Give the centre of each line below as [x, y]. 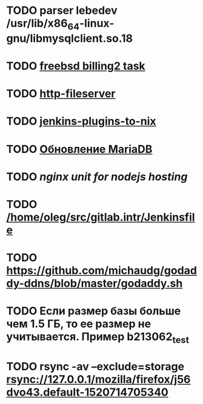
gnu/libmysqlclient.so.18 [70, 38]
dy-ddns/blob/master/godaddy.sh [95, 283]
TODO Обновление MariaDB [79, 149]
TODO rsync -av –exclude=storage [95, 367]
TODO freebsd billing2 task [76, 66]
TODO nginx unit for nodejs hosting [97, 177]
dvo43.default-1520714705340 [87, 392]
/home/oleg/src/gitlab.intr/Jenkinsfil [101, 217]
